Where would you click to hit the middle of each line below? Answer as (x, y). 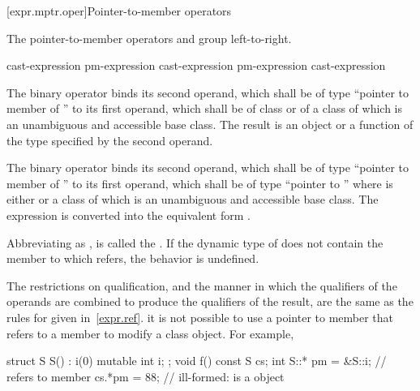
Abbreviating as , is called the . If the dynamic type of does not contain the (195, 242)
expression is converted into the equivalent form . (129, 215)
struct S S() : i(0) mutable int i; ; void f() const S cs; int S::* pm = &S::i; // (197, 361)
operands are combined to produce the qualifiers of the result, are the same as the (210, 301)
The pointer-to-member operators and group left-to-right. (149, 38)
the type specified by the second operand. (110, 140)
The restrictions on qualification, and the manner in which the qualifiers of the (202, 285)
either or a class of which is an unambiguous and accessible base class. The (193, 199)
